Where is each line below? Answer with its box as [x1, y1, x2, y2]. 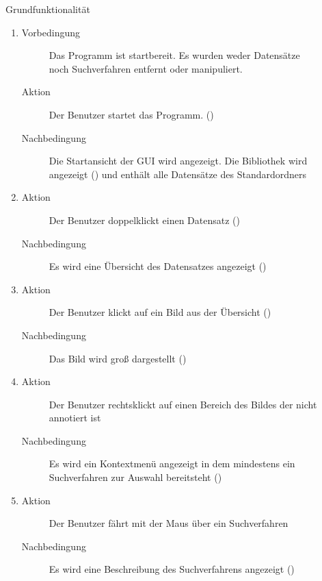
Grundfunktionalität [5, 2, 90, 16]
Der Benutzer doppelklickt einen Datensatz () [49, 212, 240, 227]
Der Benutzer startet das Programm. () [49, 107, 214, 121]
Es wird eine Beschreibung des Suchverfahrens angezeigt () [49, 562, 295, 576]
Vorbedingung [21, 25, 81, 39]
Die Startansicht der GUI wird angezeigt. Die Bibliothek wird [49, 153, 308, 168]
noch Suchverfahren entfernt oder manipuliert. [49, 61, 243, 75]
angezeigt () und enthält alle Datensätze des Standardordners [49, 166, 307, 181]
